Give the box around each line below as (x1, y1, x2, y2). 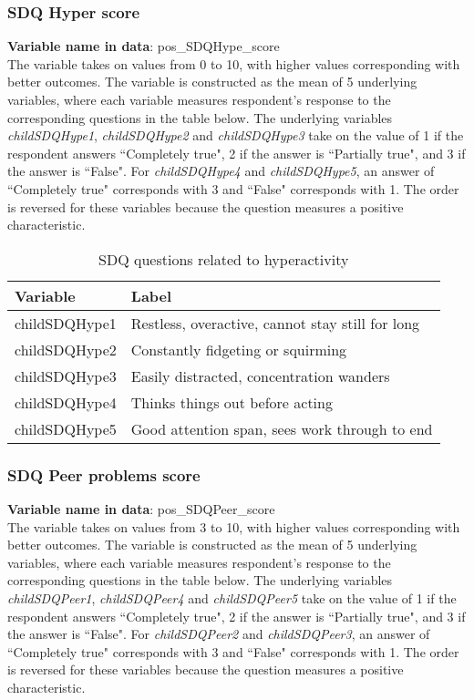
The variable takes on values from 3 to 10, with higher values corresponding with (7, 517, 460, 536)
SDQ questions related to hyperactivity (98, 248, 349, 270)
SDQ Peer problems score (7, 463, 201, 486)
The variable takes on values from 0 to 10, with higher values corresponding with (7, 54, 460, 73)
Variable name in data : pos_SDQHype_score (7, 36, 280, 56)
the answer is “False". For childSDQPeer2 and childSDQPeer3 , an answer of (7, 624, 430, 643)
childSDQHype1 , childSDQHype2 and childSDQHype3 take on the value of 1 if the (7, 126, 464, 145)
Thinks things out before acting (130, 391, 333, 413)
